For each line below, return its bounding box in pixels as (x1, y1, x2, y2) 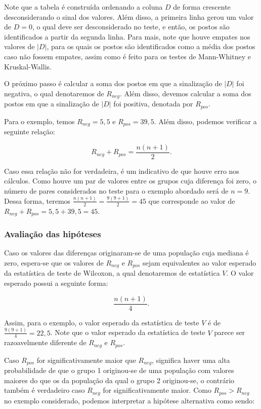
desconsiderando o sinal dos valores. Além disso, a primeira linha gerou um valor (4, 11, 254, 22)
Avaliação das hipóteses (4, 228, 101, 240)
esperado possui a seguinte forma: (4, 278, 108, 288)
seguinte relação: (4, 126, 55, 137)
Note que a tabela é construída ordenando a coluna (4, 2, 163, 12)
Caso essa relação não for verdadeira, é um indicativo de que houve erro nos (4, 165, 239, 176)
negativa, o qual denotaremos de (4, 88, 104, 98)
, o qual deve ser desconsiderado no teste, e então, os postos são (32, 21, 230, 32)
